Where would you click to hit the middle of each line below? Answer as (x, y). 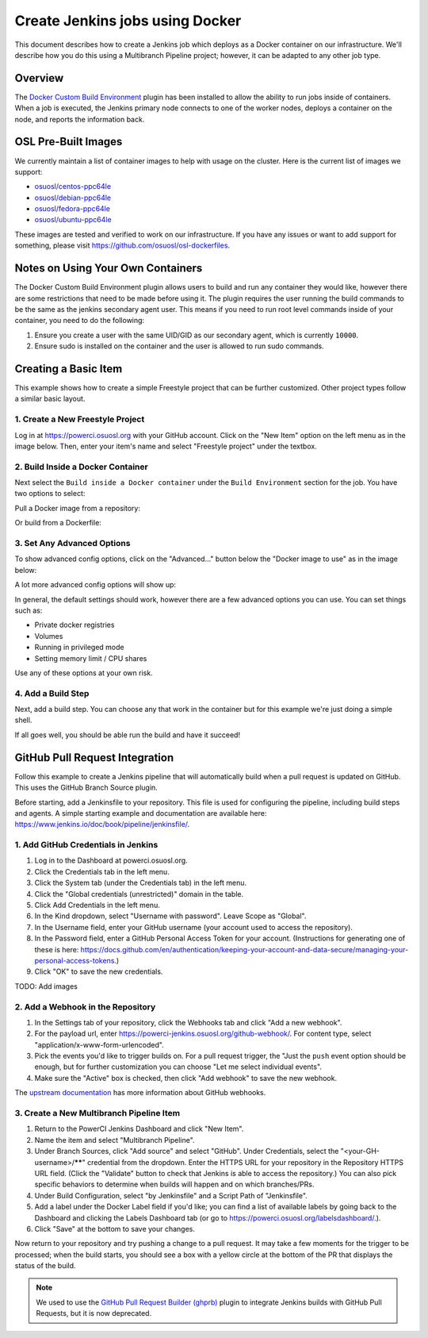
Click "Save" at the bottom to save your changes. (115, 1228)
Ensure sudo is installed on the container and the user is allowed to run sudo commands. (179, 346)
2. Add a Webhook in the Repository (85, 1006)
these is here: (57, 949)
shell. (23, 720)
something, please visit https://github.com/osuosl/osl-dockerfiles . (122, 245)
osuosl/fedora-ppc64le (73, 209)
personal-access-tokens (75, 960)
